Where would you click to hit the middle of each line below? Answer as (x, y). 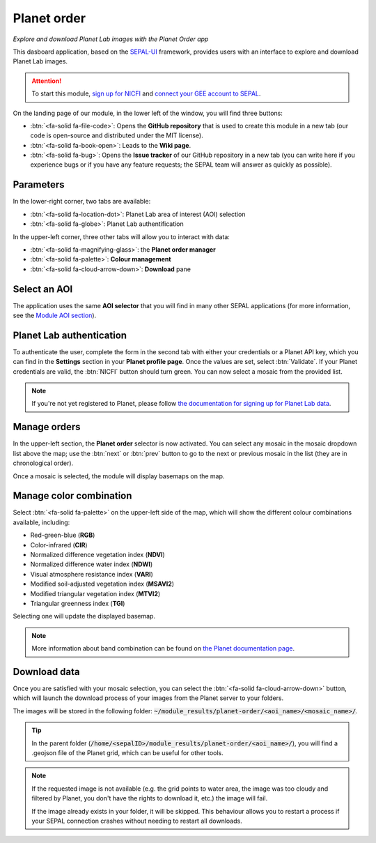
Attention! (47, 81)
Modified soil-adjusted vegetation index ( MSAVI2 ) (102, 584)
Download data (46, 672)
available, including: (41, 522)
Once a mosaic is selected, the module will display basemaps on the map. (119, 476)
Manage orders (47, 427)
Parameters (39, 185)
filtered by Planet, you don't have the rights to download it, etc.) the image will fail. (150, 798)
